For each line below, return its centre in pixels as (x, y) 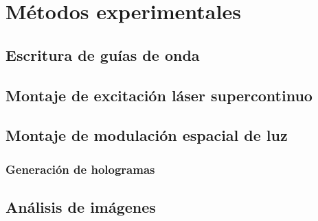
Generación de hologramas (80, 169)
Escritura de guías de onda (103, 54)
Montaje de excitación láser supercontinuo (159, 95)
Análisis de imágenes (81, 206)
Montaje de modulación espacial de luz (147, 135)
